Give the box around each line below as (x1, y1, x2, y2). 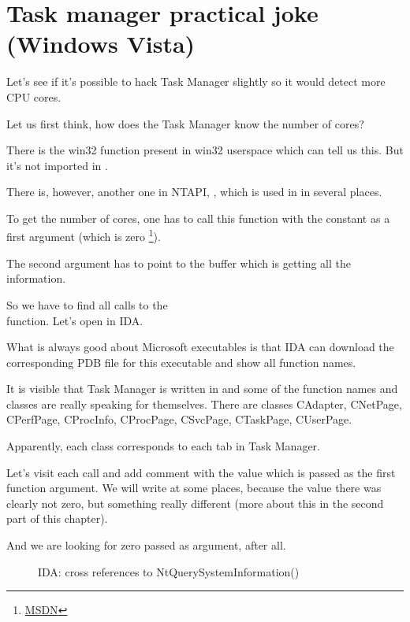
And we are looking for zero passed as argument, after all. (6, 537, 286, 554)
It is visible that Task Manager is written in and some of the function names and (6, 380, 398, 397)
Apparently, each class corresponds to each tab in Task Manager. (6, 438, 320, 454)
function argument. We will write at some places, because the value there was (6, 479, 382, 496)
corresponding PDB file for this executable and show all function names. (6, 354, 356, 370)
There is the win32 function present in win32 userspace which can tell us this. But (6, 142, 404, 158)
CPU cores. (6, 88, 61, 105)
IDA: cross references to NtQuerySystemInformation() (38, 563, 300, 579)
